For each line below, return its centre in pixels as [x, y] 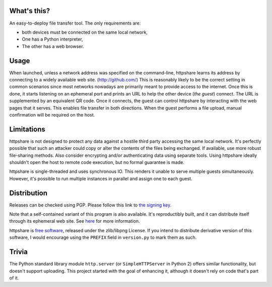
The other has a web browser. [53, 46]
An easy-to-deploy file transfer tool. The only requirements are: [75, 23]
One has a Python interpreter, [52, 39]
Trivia [18, 252]
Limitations [27, 129]
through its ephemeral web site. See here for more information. [75, 221]
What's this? [30, 11]
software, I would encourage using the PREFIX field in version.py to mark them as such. [103, 237]
